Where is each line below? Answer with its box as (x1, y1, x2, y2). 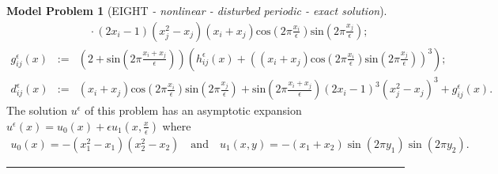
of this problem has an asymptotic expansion (85, 102, 302, 119)
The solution (6, 102, 68, 119)
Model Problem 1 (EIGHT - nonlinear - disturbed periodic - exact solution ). (6, 2, 387, 18)
